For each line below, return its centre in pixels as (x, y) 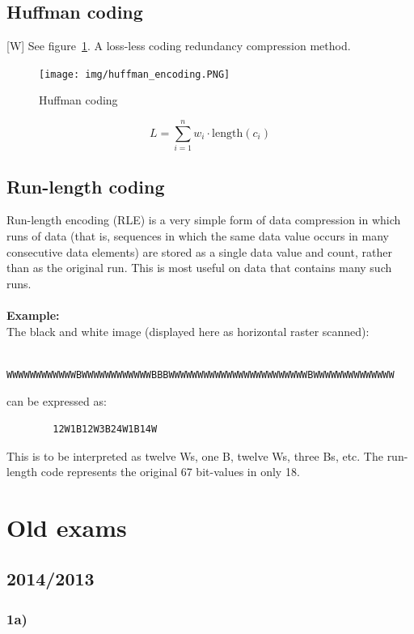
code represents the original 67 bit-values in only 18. (170, 472)
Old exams (67, 527)
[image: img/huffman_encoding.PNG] (135, 74)
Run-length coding (86, 186)
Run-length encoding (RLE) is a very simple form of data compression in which (204, 220)
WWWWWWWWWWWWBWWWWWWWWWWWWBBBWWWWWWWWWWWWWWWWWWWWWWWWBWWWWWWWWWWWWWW (201, 374)
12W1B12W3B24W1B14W (105, 429)
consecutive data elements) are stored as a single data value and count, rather (199, 251)
